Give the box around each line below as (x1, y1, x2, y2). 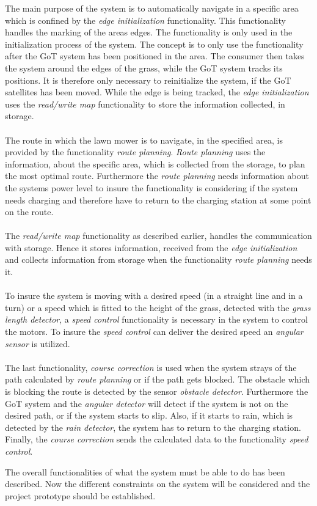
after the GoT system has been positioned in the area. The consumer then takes (5, 50, 305, 62)
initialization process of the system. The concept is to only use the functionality (5, 37, 304, 50)
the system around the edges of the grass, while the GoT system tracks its (5, 61, 283, 74)
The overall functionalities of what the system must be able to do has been (5, 465, 285, 478)
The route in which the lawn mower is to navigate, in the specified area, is (5, 133, 283, 146)
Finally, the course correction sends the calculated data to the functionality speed (5, 433, 308, 446)
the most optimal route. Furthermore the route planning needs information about (5, 169, 309, 182)
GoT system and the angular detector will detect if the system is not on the (5, 397, 288, 409)
